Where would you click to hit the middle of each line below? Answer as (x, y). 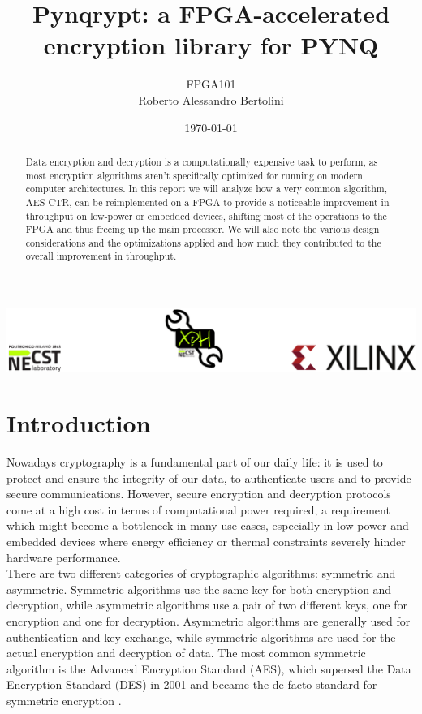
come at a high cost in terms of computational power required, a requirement (198, 509)
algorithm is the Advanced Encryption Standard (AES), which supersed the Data (209, 668)
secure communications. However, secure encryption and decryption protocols (199, 494)
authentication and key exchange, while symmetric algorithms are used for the (201, 637)
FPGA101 (211, 84)
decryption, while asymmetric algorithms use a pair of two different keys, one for (207, 605)
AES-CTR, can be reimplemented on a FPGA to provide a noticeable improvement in (207, 202)
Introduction (79, 423)
